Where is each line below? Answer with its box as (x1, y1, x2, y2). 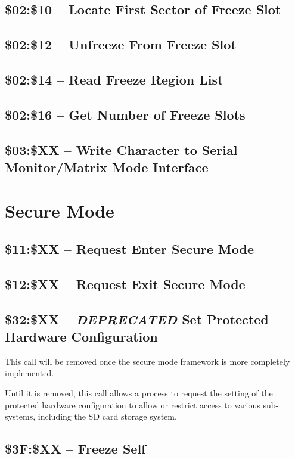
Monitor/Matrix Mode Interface (5, 157, 209, 176)
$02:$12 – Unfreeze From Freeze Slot (5, 35, 237, 54)
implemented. (5, 367, 54, 379)
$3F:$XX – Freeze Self (5, 439, 146, 458)
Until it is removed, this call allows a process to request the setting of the (5, 387, 273, 399)
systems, (5, 410, 36, 423)
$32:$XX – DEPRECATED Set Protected (5, 309, 269, 328)
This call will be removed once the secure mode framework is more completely (5, 355, 290, 367)
